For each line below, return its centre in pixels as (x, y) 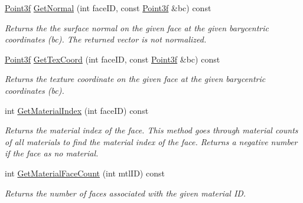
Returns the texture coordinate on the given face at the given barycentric (135, 79)
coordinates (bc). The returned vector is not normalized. (106, 39)
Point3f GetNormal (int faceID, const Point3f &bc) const (108, 8)
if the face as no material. (52, 153)
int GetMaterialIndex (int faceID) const (77, 110)
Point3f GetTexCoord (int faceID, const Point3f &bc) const (113, 59)
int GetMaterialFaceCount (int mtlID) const (85, 173)
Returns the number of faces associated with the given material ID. (126, 193)
